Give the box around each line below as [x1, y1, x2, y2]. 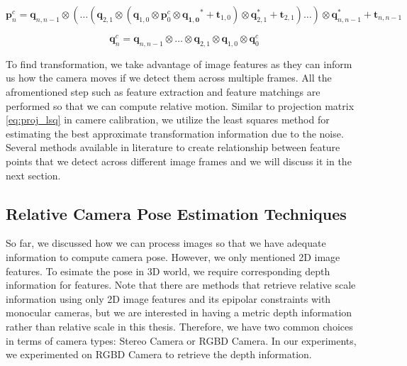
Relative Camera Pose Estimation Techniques [6, 202, 347, 224]
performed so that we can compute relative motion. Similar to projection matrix [6, 98, 355, 113]
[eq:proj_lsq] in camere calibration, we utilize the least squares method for [6, 112, 330, 127]
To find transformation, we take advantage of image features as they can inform [6, 56, 352, 71]
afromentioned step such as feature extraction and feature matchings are [6, 84, 320, 99]
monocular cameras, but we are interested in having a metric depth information [6, 305, 352, 320]
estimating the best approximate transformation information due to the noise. [6, 126, 344, 140]
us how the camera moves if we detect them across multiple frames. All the [6, 70, 332, 85]
